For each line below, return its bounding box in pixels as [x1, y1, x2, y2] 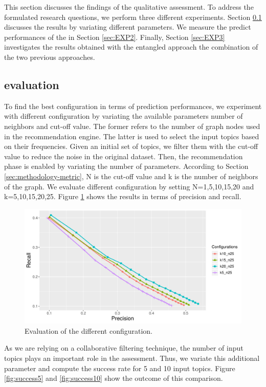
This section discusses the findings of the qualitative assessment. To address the [4, 2, 254, 12]
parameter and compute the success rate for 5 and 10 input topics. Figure [4, 362, 235, 373]
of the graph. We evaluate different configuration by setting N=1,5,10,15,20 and [4, 181, 254, 191]
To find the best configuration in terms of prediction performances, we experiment [4, 100, 262, 111]
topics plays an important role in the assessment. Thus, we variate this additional [4, 352, 260, 363]
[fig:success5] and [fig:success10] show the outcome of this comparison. [4, 373, 223, 383]
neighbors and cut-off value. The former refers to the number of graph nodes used [4, 120, 260, 131]
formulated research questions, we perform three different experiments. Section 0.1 [4, 11, 262, 22]
